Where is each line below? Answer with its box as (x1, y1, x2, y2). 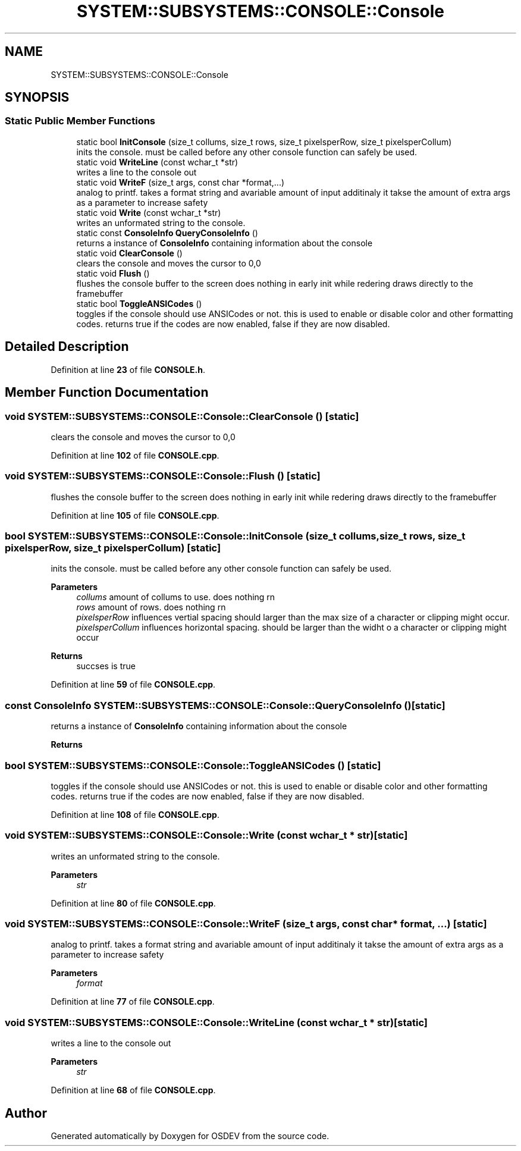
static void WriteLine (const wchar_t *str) (76, 156, 238, 167)
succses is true (76, 661, 136, 672)
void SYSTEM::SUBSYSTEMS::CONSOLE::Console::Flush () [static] (5, 470, 321, 482)
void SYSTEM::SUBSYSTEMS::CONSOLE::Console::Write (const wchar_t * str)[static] (5, 829, 408, 842)
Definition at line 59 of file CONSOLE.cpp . (51, 679, 216, 690)
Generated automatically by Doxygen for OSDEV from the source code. (51, 1130, 329, 1141)
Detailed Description (5, 339, 129, 355)
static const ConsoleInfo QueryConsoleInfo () (76, 227, 258, 238)
